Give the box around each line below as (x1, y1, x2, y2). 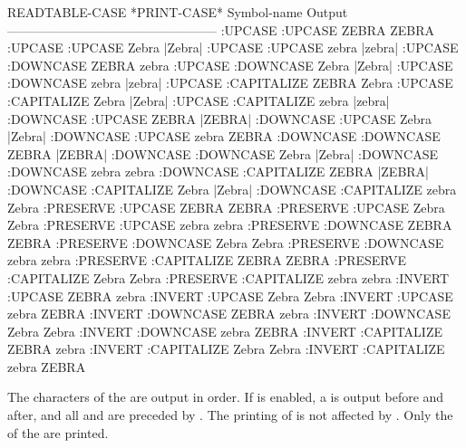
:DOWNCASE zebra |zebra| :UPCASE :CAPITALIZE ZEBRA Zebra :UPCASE (7, 73, 453, 92)
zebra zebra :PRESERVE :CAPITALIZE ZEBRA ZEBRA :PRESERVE (7, 251, 407, 270)
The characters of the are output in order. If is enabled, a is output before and (7, 387, 444, 406)
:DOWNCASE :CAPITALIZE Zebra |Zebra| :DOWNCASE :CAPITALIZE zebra (7, 179, 457, 198)
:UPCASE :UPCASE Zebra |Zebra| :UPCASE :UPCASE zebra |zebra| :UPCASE (7, 38, 459, 57)
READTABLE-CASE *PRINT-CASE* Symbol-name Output (7, 3, 348, 21)
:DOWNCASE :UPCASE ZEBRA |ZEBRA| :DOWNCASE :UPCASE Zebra (7, 109, 432, 128)
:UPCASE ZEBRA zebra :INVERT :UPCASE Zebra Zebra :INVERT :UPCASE (7, 286, 453, 305)
